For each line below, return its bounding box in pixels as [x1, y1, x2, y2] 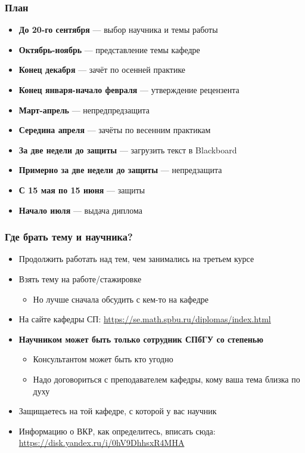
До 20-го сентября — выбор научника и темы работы [18, 23, 218, 36]
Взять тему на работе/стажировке [18, 272, 142, 285]
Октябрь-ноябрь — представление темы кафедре [18, 43, 200, 56]
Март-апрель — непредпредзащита [18, 103, 150, 116]
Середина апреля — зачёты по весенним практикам [18, 124, 211, 136]
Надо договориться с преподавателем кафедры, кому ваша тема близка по [33, 372, 300, 385]
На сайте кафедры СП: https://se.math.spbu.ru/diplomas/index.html [18, 313, 271, 325]
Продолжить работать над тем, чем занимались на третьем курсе [18, 252, 254, 265]
